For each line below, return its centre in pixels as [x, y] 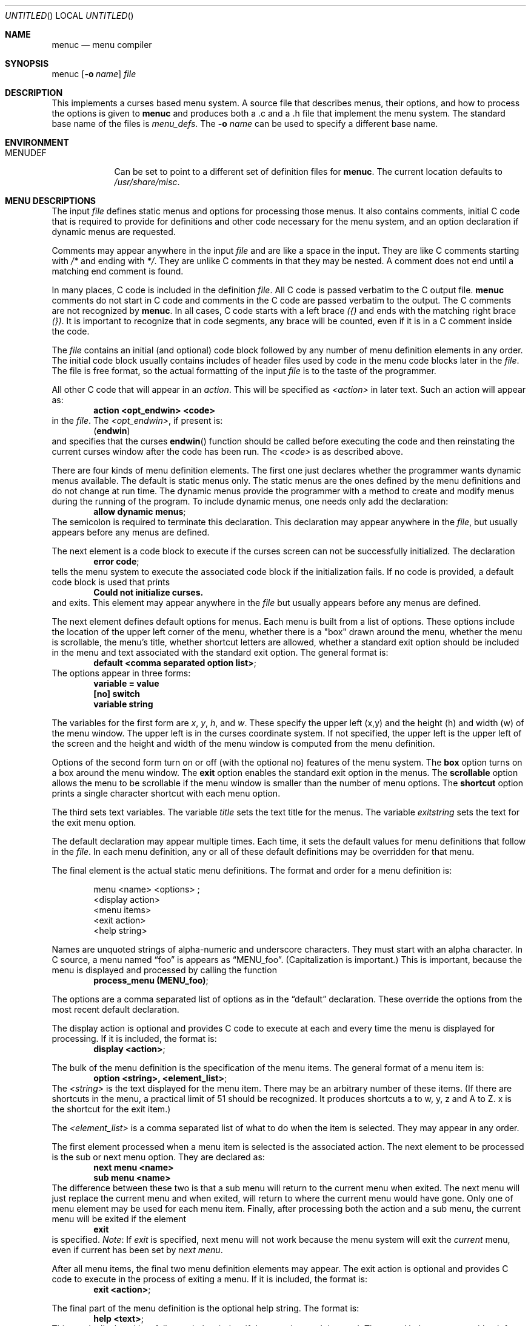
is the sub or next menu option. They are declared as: [158, 1157]
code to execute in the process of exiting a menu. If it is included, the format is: [209, 1279]
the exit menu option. [94, 822]
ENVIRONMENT [37, 142]
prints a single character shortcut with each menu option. [166, 793]
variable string [123, 704]
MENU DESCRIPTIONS [51, 201]
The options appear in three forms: [121, 673]
